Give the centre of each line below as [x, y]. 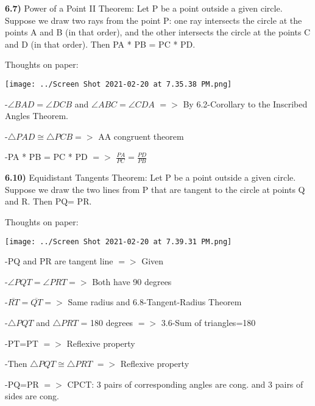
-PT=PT [22, 343]
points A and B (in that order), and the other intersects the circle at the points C [158, 32]
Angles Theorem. [37, 116]
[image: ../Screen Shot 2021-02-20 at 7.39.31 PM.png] [119, 241]
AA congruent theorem [141, 136]
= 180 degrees [107, 323]
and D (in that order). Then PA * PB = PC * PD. [100, 44]
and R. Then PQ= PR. [48, 201]
